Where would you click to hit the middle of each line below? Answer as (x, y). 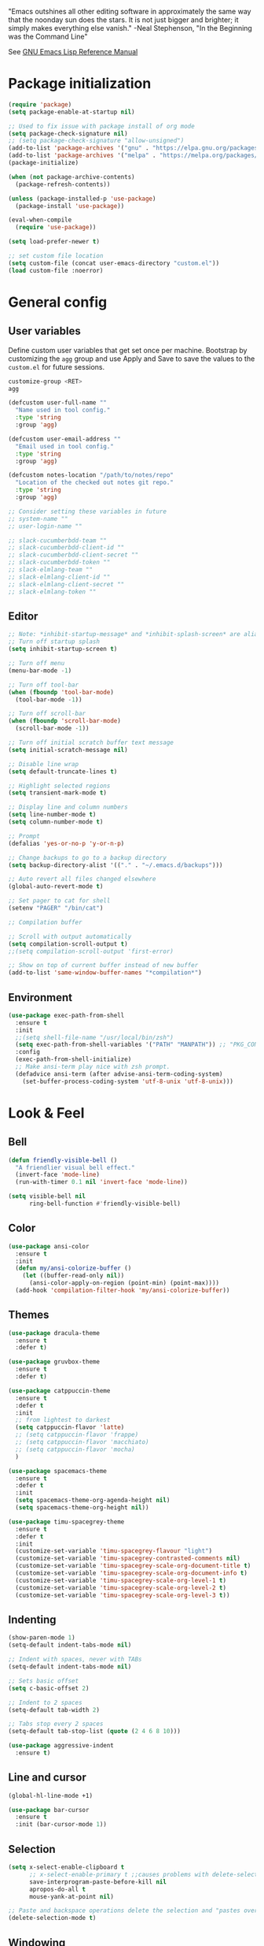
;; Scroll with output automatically (70, 936)
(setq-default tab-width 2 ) (54, 1710)
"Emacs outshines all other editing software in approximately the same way (130, 11)
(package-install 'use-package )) (70, 206)
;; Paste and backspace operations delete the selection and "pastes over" (135, 1911)
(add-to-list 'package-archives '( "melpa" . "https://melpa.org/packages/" (135, 156)
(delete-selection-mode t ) (52, 1918)
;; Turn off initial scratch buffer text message (91, 742)
